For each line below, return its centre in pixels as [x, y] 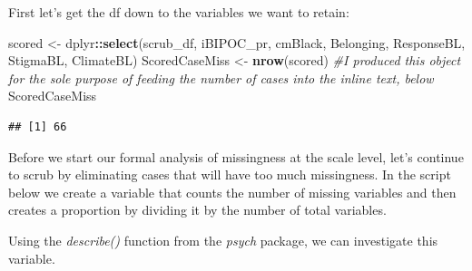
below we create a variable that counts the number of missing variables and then [232, 192]
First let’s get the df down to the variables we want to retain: [179, 12]
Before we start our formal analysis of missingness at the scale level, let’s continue [236, 156]
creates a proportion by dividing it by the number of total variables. [197, 210]
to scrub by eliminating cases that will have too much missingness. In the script [230, 174]
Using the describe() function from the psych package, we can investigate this [223, 240]
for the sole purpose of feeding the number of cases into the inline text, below [221, 77]
